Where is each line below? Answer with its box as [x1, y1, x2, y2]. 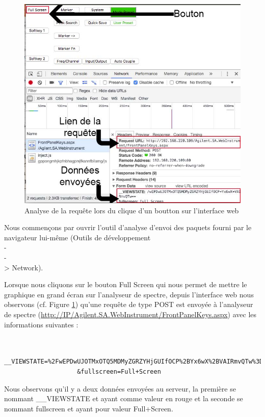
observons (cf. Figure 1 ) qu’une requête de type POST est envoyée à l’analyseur [4, 299, 253, 310]
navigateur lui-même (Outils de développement [4, 232, 151, 242]
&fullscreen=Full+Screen [77, 368, 161, 375]
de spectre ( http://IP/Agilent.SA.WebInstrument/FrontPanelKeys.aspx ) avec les [4, 309, 257, 319]
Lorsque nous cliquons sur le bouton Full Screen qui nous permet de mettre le [4, 279, 247, 290]
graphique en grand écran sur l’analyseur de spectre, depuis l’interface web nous [4, 289, 254, 299]
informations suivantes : [4, 319, 78, 329]
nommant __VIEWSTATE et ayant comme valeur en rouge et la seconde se [4, 393, 243, 404]
